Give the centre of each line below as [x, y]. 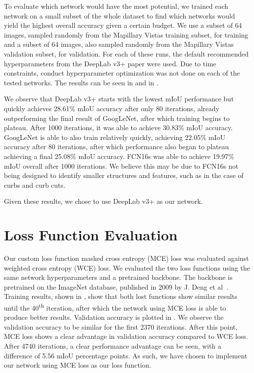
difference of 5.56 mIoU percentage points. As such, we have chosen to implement [126, 355]
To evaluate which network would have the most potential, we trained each [116, 6]
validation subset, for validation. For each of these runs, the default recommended [126, 53]
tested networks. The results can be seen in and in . [81, 82]
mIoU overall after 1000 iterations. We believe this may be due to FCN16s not [121, 166]
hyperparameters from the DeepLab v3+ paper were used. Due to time [110, 63]
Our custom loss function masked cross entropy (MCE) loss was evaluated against [127, 258]
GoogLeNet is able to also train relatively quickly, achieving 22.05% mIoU [115, 137]
